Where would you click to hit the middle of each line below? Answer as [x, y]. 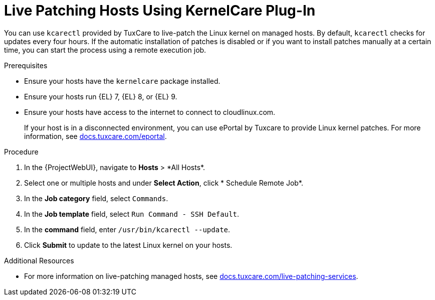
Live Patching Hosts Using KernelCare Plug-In [160, 11]
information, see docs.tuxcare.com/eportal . [95, 136]
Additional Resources [39, 260]
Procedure [21, 152]
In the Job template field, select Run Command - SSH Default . [132, 214]
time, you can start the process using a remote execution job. [105, 50]
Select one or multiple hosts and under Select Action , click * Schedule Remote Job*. [164, 183]
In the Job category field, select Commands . [96, 198]
